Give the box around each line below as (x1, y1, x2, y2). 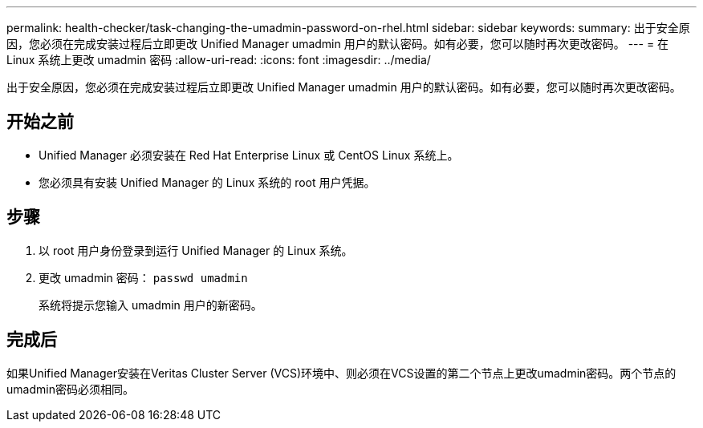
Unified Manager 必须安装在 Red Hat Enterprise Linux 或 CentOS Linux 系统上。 (39, 147, 459, 162)
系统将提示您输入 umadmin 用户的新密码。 (39, 297, 262, 312)
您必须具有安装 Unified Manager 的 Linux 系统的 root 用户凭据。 (39, 175, 376, 189)
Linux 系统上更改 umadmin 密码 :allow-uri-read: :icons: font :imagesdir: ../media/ (6, 53, 431, 67)
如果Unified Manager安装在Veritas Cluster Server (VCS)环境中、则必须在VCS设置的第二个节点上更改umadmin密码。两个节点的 (6, 365, 677, 380)
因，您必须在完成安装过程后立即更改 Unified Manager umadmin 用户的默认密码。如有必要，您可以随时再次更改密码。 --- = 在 (6, 37, 669, 50)
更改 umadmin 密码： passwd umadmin (39, 270, 248, 285)
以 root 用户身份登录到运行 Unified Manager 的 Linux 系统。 (39, 243, 353, 257)
